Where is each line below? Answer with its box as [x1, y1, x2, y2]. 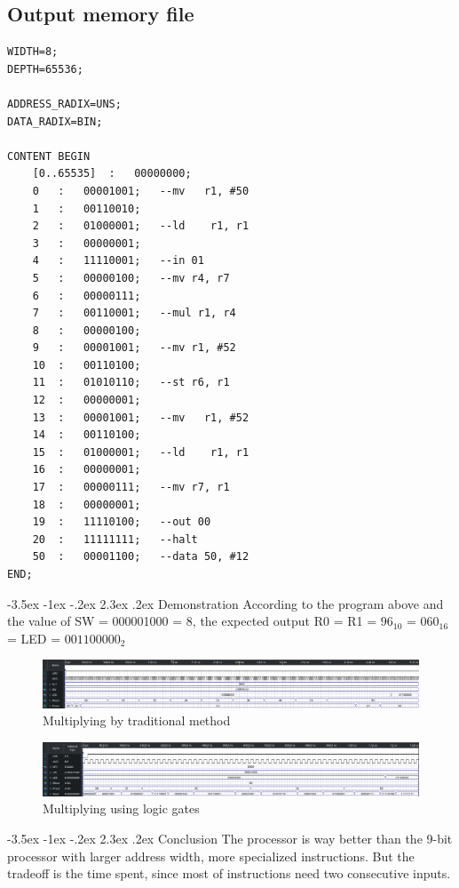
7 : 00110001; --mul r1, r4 [32, 307, 236, 320]
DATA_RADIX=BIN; [7, 115, 103, 128]
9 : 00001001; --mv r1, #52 [32, 341, 236, 355]
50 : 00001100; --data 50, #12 [32, 550, 249, 564]
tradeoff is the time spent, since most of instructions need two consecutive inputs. [7, 864, 451, 883]
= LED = [7, 628, 61, 647]
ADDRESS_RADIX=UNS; [7, 97, 122, 110]
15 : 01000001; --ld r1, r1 [32, 445, 249, 459]
